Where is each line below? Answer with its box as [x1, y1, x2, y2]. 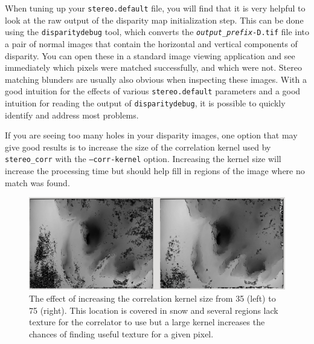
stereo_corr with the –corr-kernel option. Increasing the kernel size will [5, 152, 281, 165]
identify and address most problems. [5, 108, 139, 121]
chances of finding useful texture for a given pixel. [29, 327, 214, 340]
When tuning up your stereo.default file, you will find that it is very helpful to [5, 2, 306, 14]
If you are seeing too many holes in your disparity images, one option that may [5, 129, 298, 141]
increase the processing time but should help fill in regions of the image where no [5, 164, 305, 177]
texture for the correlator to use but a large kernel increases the [29, 316, 265, 328]
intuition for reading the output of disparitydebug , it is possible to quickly [5, 96, 286, 109]
